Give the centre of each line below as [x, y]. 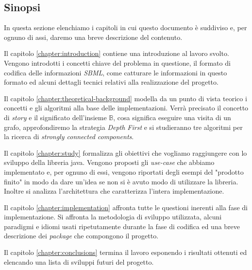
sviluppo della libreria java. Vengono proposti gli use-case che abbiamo [109, 162]
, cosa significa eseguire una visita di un [172, 117]
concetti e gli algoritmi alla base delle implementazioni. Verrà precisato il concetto [126, 108]
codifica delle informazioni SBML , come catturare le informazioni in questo [116, 72]
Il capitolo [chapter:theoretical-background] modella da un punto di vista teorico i [126, 98]
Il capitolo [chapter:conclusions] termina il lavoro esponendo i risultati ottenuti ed [126, 252]
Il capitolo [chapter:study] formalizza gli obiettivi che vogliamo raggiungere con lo [126, 153]
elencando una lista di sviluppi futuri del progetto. [79, 261]
